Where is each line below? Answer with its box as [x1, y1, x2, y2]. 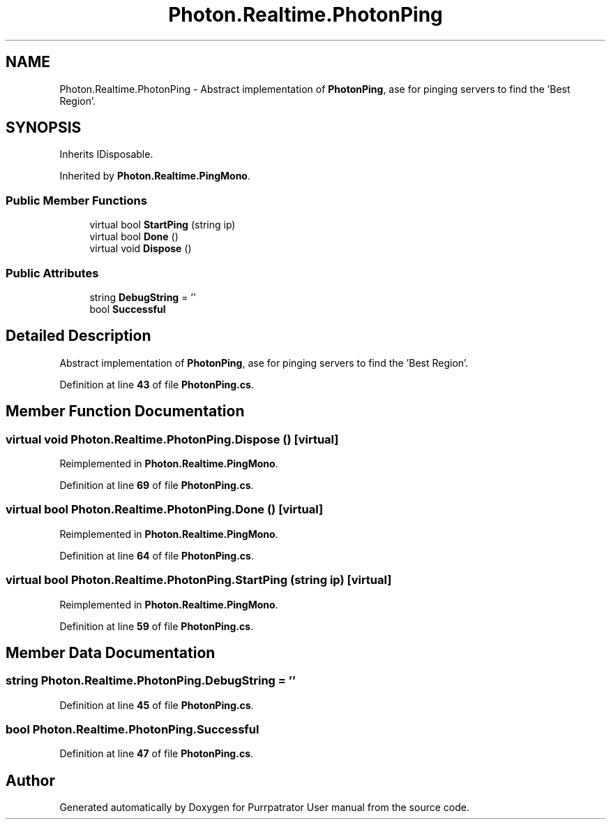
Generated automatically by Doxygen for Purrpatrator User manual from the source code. [59, 801, 469, 814]
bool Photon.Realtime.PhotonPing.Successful [6, 722, 259, 737]
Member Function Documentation [6, 402, 245, 421]
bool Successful [89, 302, 166, 315]
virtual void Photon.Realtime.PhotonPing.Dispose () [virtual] [6, 432, 339, 446]
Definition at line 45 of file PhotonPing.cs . [59, 699, 254, 711]
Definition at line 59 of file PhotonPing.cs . [59, 620, 254, 632]
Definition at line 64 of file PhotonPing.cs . [59, 549, 254, 562]
